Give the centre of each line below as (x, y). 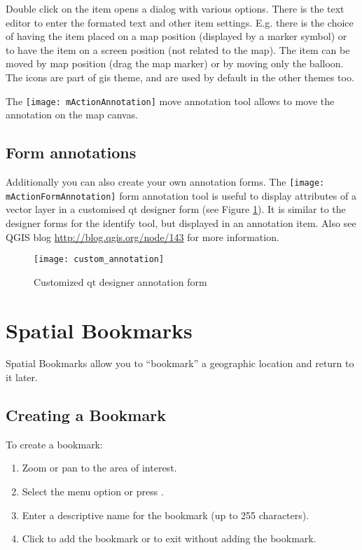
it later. (22, 377)
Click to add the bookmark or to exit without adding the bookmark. (169, 538)
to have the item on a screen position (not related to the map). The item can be (178, 49)
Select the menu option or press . (93, 491)
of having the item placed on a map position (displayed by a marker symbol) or (176, 36)
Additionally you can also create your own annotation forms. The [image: (165, 182)
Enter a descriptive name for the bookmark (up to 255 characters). (166, 515)
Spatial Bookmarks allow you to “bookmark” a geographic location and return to (180, 363)
